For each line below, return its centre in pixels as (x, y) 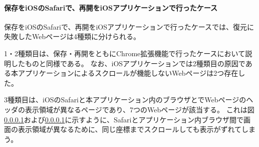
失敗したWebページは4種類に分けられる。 (72, 36)
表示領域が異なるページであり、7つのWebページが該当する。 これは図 (140, 109)
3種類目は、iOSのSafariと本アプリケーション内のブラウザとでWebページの (125, 100)
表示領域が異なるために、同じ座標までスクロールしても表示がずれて (130, 129)
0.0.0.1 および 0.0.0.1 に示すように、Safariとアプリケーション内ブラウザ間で (124, 119)
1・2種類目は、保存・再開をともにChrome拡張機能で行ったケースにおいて (125, 53)
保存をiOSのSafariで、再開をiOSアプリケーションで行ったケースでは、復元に (129, 26)
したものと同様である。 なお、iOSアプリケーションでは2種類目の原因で (128, 63)
